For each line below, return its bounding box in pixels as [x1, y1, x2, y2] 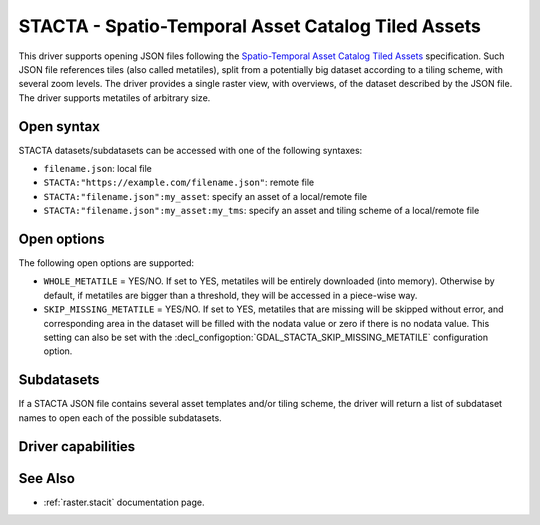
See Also [18, 470, 75, 487]
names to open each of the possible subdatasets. [18, 411, 222, 424]
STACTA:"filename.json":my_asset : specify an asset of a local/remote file [43, 190, 368, 202]
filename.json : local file [43, 163, 152, 175]
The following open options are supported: [18, 257, 195, 269]
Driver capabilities [18, 438, 136, 455]
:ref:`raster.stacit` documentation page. [43, 496, 205, 508]
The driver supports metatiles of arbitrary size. [18, 91, 211, 104]
